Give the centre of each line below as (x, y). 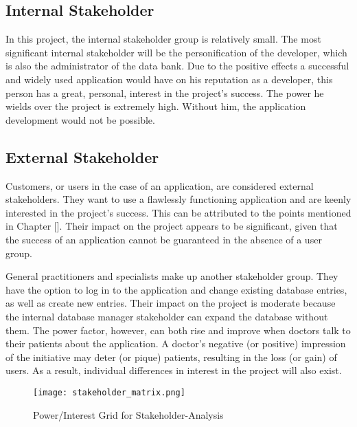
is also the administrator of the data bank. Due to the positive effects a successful (177, 66)
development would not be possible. (80, 119)
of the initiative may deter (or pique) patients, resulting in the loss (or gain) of (171, 357)
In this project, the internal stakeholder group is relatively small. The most (163, 39)
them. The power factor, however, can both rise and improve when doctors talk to (178, 330)
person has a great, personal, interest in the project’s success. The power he (165, 92)
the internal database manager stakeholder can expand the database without (167, 316)
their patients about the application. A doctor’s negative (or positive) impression (176, 343)
